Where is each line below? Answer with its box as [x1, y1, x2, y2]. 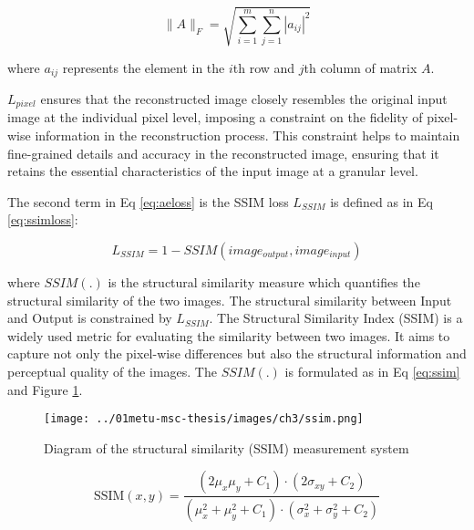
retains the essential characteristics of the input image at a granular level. [7, 161, 418, 181]
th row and [232, 57, 295, 77]
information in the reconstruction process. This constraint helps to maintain [35, 126, 460, 145]
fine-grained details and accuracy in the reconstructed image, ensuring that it [7, 143, 439, 162]
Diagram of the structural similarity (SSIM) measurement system [44, 438, 409, 457]
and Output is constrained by [7, 308, 172, 327]
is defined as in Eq [330, 192, 433, 211]
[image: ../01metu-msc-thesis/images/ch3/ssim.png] [44, 412, 364, 426]
